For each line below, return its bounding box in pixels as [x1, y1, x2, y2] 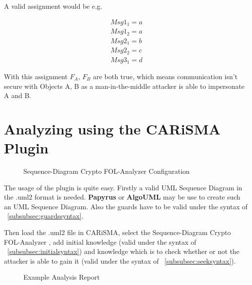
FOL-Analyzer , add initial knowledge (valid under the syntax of [4, 236, 197, 247]
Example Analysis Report [23, 272, 100, 282]
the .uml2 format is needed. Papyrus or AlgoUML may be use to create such [4, 192, 240, 202]
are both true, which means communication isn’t [93, 71, 238, 82]
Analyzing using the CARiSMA [4, 118, 221, 138]
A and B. [4, 90, 32, 101]
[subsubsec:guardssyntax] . [7, 211, 84, 221]
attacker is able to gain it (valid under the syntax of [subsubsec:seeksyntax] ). [4, 255, 236, 266]
